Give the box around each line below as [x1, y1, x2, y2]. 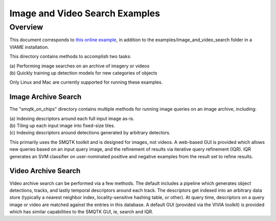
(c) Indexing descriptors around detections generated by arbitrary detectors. [9, 130, 171, 136]
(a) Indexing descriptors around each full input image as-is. [9, 115, 134, 121]
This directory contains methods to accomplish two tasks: [9, 54, 131, 60]
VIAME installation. [9, 44, 49, 50]
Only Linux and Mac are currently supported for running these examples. [9, 79, 163, 85]
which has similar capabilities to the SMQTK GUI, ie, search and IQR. [9, 209, 153, 215]
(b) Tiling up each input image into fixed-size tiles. [9, 122, 115, 129]
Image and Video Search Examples [9, 8, 160, 19]
